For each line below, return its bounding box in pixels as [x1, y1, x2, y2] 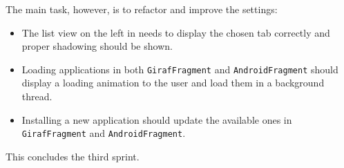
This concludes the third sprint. [6, 149, 140, 163]
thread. [21, 89, 52, 104]
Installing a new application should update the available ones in [21, 112, 292, 127]
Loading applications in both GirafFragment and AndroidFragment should [21, 62, 338, 76]
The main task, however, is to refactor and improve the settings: [6, 2, 278, 16]
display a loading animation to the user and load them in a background [21, 75, 325, 90]
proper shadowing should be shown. [21, 39, 173, 53]
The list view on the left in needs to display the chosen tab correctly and [21, 25, 330, 39]
